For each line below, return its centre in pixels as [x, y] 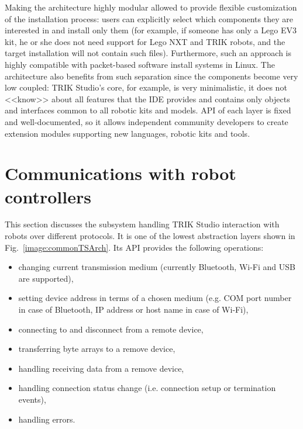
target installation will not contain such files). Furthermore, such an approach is [148, 53]
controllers [48, 196]
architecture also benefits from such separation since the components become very [151, 76]
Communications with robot [120, 173]
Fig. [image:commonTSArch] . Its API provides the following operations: [134, 247]
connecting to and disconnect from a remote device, [111, 329]
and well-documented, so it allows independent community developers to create [147, 121]
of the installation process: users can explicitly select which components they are [149, 18]
